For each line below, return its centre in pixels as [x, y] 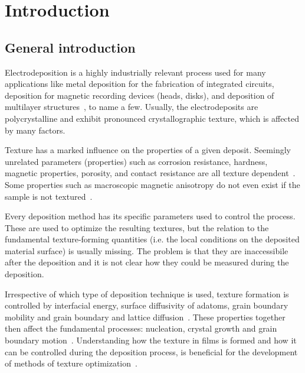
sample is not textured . [49, 196]
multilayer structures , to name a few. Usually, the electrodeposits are [132, 107]
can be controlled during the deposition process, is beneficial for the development [151, 351]
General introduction [70, 47]
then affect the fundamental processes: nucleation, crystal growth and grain [141, 328]
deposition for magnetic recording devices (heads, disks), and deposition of [140, 95]
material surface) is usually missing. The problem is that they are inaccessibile [147, 250]
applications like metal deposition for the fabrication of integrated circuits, [140, 84]
